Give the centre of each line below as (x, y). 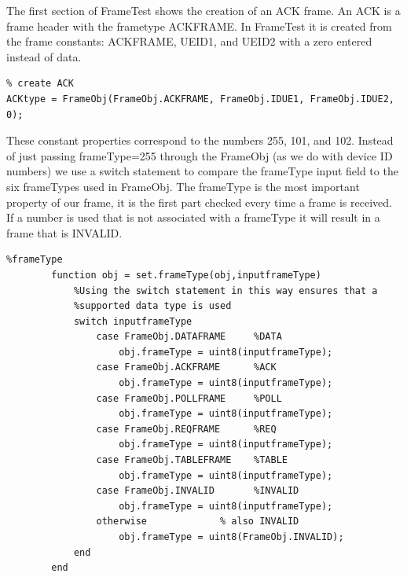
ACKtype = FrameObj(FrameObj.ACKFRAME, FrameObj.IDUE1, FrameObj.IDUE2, (200, 99)
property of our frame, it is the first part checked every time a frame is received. (199, 202)
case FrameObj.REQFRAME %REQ (186, 429)
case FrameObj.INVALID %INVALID (198, 491)
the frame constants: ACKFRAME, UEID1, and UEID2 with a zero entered (189, 41)
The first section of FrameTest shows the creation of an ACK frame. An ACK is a (203, 10)
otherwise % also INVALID (198, 522)
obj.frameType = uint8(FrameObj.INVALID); (231, 537)
